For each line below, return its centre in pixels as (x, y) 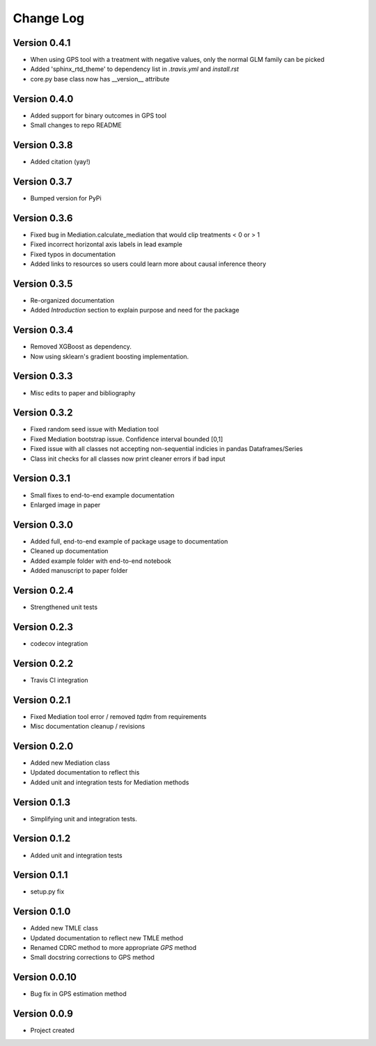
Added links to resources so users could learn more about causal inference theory (148, 264)
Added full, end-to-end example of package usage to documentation (129, 541)
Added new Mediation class (70, 763)
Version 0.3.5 (43, 284)
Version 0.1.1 (40, 875)
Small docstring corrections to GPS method (92, 958)
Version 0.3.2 (43, 413)
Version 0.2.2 (43, 664)
